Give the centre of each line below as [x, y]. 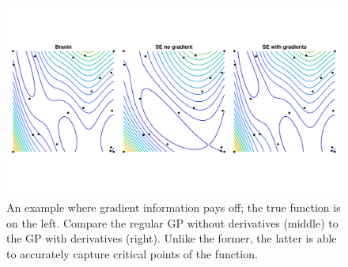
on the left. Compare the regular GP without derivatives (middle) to [172, 222]
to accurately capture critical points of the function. [132, 253]
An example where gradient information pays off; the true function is [174, 207]
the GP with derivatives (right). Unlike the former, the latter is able [172, 238]
